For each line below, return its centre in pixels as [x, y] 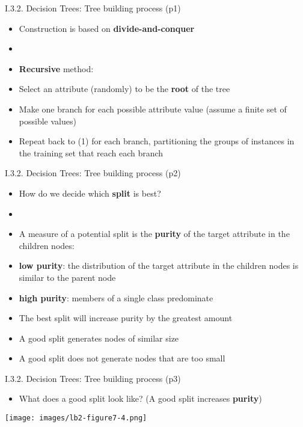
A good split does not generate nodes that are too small [122, 358]
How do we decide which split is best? [90, 193]
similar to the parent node [67, 277]
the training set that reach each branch [91, 152]
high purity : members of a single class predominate [116, 297]
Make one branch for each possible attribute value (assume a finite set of [153, 109]
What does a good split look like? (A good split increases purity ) [140, 398]
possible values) [47, 121]
